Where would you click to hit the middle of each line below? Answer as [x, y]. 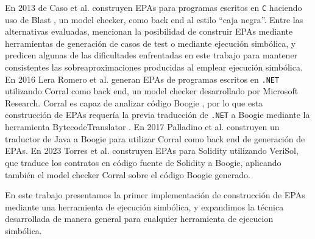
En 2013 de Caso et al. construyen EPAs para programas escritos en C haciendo [154, 7]
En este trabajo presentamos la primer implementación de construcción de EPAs [155, 195]
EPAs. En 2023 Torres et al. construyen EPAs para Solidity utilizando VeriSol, [152, 151]
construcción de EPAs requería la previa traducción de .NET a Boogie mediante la [157, 115]
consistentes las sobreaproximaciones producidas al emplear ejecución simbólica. [154, 67]
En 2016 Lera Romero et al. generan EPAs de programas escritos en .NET [142, 79]
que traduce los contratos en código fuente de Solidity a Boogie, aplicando [143, 162]
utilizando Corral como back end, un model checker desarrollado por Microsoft [152, 91]
